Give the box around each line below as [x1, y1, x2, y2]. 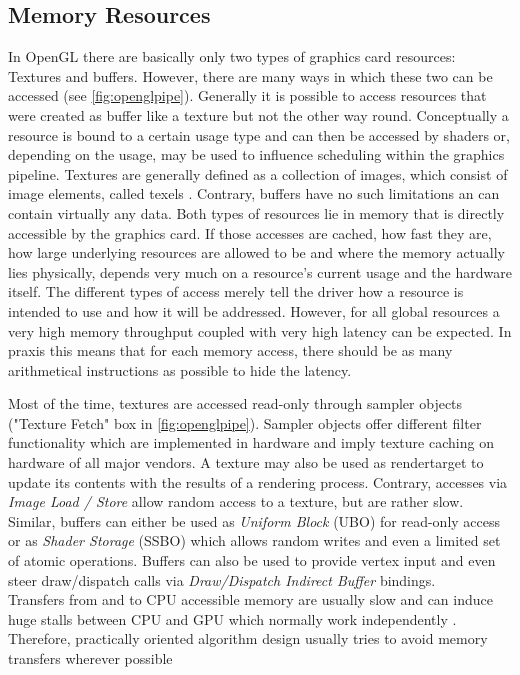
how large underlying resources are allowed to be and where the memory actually [8, 242, 506, 263]
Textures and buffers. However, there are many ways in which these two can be [8, 65, 493, 86]
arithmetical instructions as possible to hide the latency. [8, 359, 352, 380]
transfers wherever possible [8, 648, 173, 669]
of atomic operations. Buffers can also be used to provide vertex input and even [8, 550, 496, 571]
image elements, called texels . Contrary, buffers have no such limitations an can [8, 183, 500, 204]
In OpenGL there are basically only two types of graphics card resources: [8, 46, 456, 67]
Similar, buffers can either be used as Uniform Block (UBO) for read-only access [8, 510, 501, 531]
